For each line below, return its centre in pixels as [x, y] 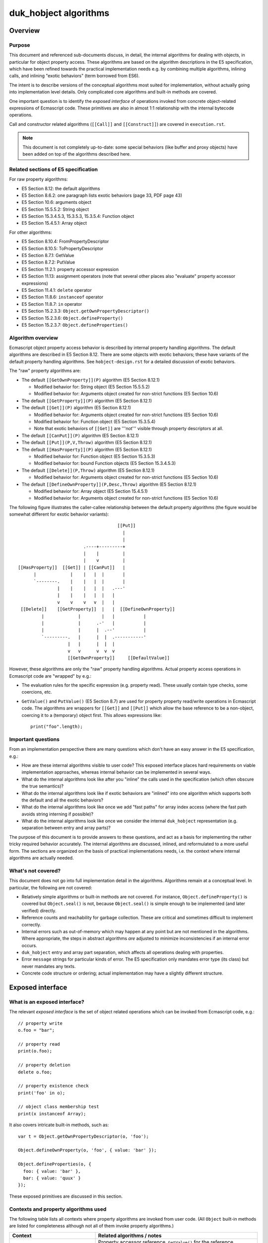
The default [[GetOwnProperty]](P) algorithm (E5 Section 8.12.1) [91, 380]
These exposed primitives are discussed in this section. [66, 1196]
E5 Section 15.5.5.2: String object [55, 209]
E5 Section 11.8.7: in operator [52, 304]
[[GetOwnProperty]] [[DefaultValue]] [119, 658]
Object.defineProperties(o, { [55, 1164]
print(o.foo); [35, 1051]
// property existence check [53, 1086]
